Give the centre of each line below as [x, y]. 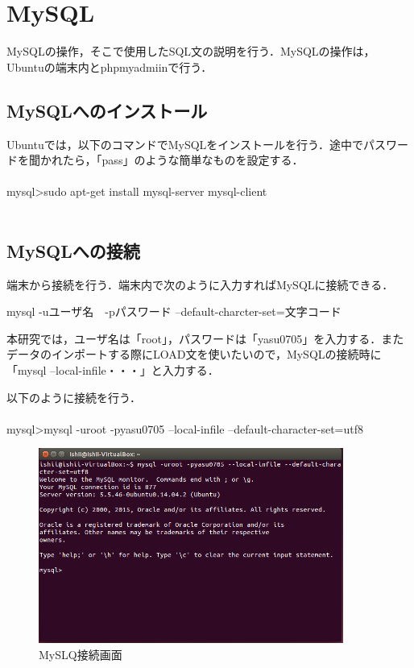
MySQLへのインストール [107, 110]
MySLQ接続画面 [81, 654]
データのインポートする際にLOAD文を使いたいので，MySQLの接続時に [194, 354]
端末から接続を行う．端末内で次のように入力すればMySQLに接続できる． [200, 284]
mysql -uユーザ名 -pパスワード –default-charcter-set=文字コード [174, 311]
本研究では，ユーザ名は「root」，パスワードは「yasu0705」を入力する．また [205, 338]
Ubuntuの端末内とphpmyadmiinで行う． [110, 66]
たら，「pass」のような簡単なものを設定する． [183, 160]
